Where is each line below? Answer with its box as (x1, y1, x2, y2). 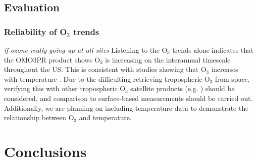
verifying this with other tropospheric (4, 83, 118, 94)
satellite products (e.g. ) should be (130, 83, 235, 94)
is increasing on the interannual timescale (105, 54, 231, 64)
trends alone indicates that (172, 45, 254, 55)
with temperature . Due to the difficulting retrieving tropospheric (4, 73, 203, 84)
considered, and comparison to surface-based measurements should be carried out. (4, 93, 253, 103)
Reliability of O (4, 25, 67, 37)
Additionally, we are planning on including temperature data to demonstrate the (4, 102, 249, 113)
